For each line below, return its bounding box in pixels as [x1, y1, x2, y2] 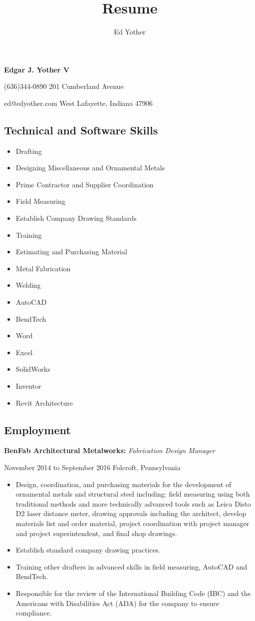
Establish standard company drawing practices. [15, 545, 161, 555]
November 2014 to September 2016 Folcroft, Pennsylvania [4, 462, 181, 472]
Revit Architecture [15, 397, 73, 408]
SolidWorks [15, 364, 50, 374]
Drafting [15, 145, 42, 156]
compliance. [15, 608, 52, 618]
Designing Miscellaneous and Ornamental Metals [15, 162, 165, 173]
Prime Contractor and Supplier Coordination [15, 179, 154, 189]
